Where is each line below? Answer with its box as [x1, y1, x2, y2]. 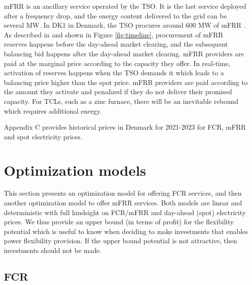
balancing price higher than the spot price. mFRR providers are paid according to [4, 77, 248, 87]
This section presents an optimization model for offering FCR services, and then [4, 188, 242, 198]
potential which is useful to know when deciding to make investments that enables [4, 226, 248, 236]
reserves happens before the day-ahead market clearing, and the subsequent [4, 39, 228, 49]
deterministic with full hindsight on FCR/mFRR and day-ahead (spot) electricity [4, 207, 246, 217]
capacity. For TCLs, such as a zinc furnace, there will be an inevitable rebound [4, 96, 238, 106]
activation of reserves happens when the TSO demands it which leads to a [4, 67, 224, 78]
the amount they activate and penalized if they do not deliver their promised [4, 86, 232, 97]
